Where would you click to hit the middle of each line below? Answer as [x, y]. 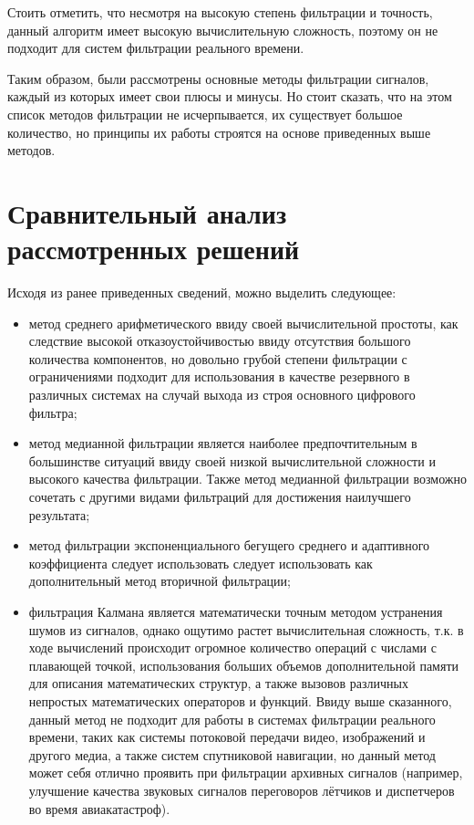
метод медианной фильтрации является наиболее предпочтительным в [223, 443]
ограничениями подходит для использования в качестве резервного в [219, 376]
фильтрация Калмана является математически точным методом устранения [236, 611]
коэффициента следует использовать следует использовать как [201, 563]
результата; [59, 514]
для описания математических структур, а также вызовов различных [219, 683]
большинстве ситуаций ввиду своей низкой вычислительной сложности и [232, 460]
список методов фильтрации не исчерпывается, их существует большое [205, 114]
